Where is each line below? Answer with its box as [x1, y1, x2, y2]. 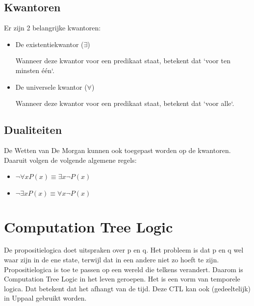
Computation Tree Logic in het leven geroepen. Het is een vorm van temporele [4, 274, 240, 284]
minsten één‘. [15, 65, 54, 75]
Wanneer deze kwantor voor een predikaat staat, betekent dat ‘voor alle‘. [15, 98, 234, 108]
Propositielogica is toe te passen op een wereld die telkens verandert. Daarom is [4, 264, 243, 274]
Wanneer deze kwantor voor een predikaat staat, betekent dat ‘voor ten [15, 55, 230, 66]
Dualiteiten [4, 122, 62, 137]
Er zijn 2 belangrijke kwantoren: [4, 23, 101, 33]
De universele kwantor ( [15, 81, 87, 92]
